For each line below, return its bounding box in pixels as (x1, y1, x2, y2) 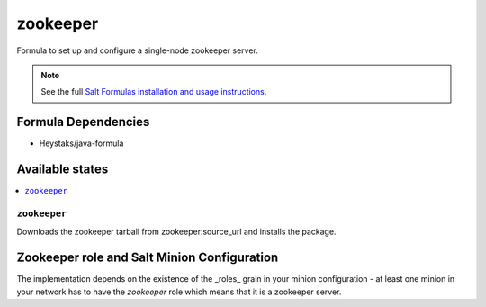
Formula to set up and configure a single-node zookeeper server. (16, 45, 258, 56)
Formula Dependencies (16, 114, 150, 130)
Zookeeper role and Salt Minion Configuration (16, 250, 279, 266)
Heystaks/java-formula (39, 138, 124, 149)
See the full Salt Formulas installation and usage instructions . (40, 86, 267, 97)
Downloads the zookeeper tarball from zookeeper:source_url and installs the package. (16, 226, 337, 238)
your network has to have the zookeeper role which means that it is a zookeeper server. (16, 286, 342, 297)
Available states (16, 162, 109, 177)
